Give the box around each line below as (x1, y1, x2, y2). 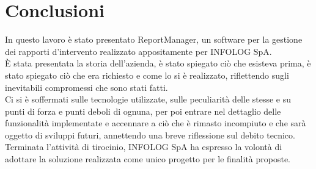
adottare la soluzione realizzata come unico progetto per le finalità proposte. (5, 153, 291, 165)
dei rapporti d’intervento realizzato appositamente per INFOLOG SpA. (5, 45, 272, 57)
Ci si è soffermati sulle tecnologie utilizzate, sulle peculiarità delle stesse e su (5, 93, 292, 106)
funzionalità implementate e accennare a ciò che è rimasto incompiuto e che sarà (5, 117, 306, 129)
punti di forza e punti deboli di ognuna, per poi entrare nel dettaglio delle (5, 104, 281, 117)
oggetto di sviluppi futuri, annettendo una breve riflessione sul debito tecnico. (5, 128, 295, 141)
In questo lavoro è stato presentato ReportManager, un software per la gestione (5, 33, 303, 46)
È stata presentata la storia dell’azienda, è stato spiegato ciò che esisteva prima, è (5, 57, 311, 70)
